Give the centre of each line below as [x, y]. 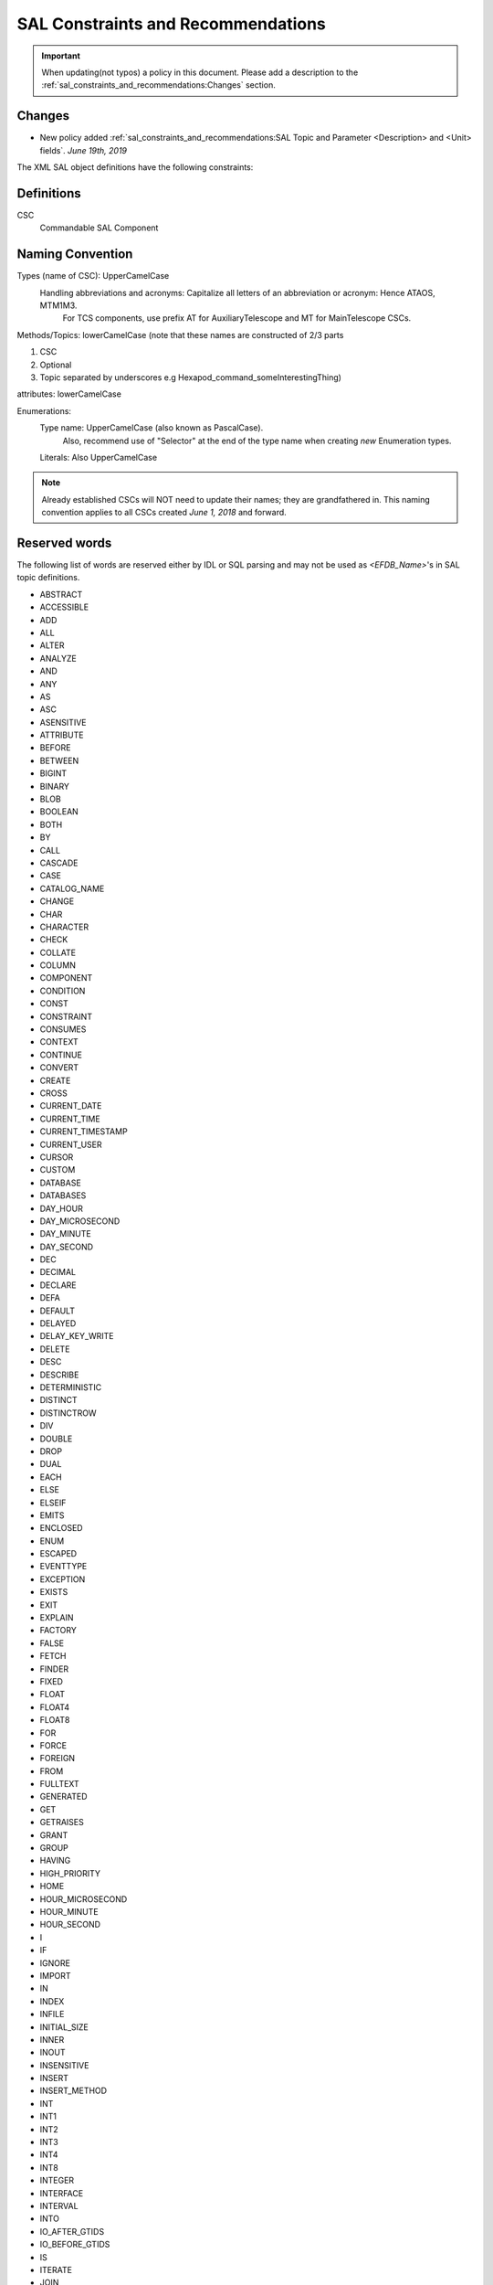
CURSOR [57, 1157]
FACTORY [58, 1631]
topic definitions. [48, 578]
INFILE [52, 2014]
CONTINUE [61, 1055]
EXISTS [54, 1592]
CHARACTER [64, 927]
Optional [56, 365]
